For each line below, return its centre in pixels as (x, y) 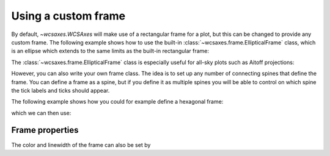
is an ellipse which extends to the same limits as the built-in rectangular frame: (110, 51)
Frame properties (45, 130)
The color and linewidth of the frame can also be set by (81, 145)
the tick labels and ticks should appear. (61, 90)
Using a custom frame (68, 16)
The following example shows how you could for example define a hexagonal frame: (117, 102)
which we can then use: (41, 113)
